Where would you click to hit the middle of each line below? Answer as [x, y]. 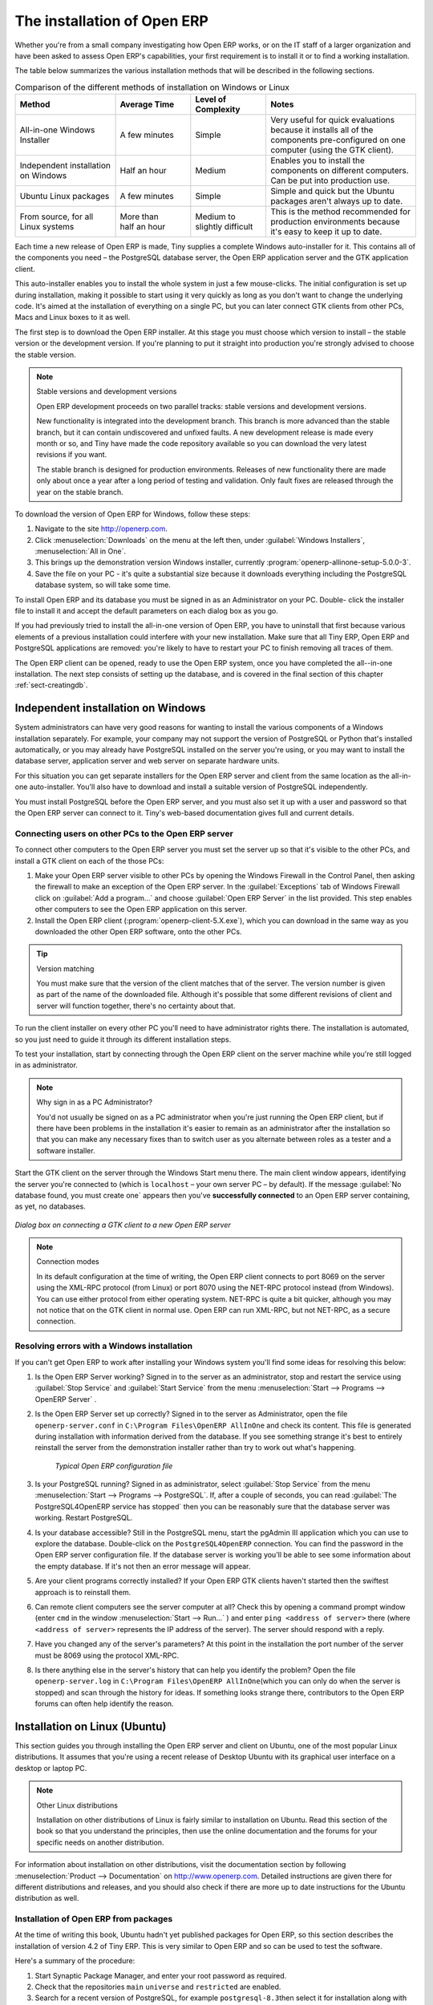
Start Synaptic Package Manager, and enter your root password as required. [161, 1975]
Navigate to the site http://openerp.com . [101, 529]
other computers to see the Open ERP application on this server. [141, 909]
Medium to [215, 217]
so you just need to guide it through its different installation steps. [123, 1039]
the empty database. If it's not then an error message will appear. [143, 1566]
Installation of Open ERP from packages [94, 1919]
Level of [211, 99]
